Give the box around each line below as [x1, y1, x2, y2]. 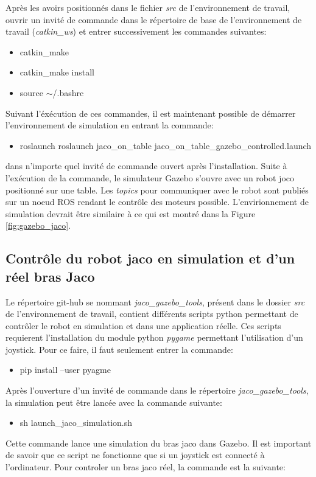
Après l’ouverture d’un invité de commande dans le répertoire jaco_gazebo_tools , [5, 384, 309, 397]
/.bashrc [52, 86, 84, 99]
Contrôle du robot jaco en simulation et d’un [5, 249, 295, 268]
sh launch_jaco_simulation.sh [19, 416, 132, 429]
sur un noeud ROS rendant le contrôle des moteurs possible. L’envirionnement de [5, 195, 309, 208]
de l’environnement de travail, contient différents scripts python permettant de [5, 307, 298, 320]
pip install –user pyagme [19, 363, 111, 376]
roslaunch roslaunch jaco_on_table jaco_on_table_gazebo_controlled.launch [19, 139, 312, 151]
